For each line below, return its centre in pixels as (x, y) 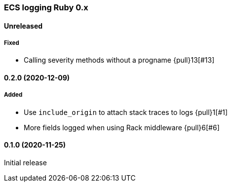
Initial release (25, 163)
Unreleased (23, 26)
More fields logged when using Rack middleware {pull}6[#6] (122, 127)
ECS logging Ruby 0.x (46, 7)
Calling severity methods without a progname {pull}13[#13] (119, 60)
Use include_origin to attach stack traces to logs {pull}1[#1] (126, 112)
